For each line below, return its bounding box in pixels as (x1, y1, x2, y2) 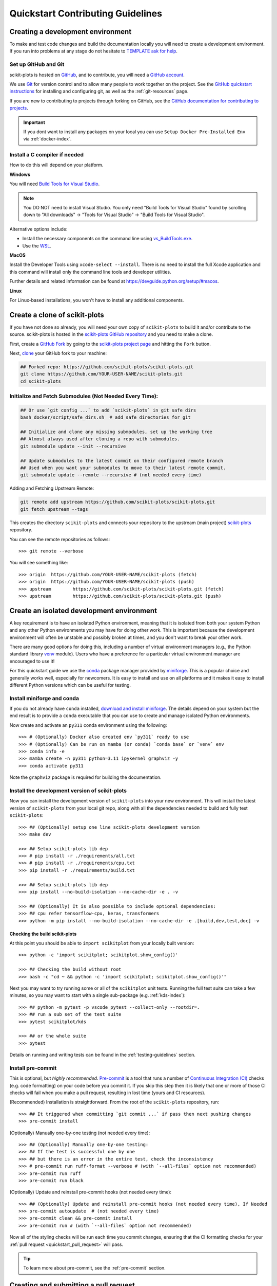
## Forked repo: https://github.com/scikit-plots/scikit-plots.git (20, 364, 194, 370)
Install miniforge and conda (9, 694, 80, 702)
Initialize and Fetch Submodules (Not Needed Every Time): (9, 392, 159, 400)
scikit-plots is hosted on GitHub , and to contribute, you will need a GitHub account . (9, 72, 185, 78)
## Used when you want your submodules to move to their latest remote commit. (20, 465, 226, 471)
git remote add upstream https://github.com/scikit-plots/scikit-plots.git (20, 499, 215, 505)
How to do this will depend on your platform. (9, 162, 104, 168)
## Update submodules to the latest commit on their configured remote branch (20, 458, 223, 463)
